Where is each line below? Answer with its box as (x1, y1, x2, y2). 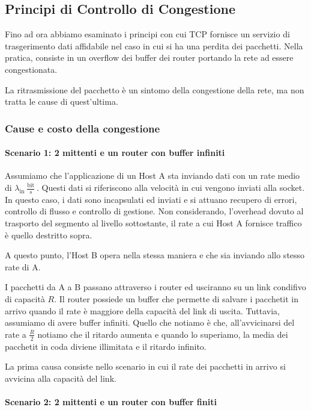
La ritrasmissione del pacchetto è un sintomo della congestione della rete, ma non (5, 83, 304, 96)
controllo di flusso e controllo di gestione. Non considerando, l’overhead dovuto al (5, 205, 304, 217)
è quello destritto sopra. (5, 228, 92, 241)
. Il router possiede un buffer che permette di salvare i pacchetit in (54, 292, 299, 305)
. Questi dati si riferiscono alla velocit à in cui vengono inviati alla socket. (36, 181, 305, 193)
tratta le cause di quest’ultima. (5, 95, 118, 108)
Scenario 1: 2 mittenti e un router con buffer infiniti (5, 146, 225, 159)
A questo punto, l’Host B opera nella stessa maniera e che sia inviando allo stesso (5, 249, 305, 261)
